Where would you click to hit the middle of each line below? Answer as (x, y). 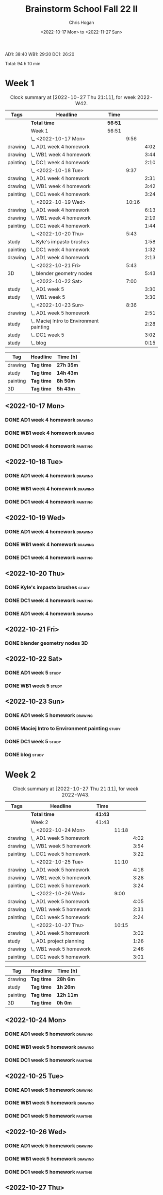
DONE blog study (24, 755)
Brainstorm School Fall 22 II (81, 9)
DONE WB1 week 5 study (34, 686)
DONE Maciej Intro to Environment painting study (63, 729)
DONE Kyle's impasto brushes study (48, 587)
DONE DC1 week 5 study (33, 742)
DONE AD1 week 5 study (33, 673)
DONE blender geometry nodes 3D (47, 643)
